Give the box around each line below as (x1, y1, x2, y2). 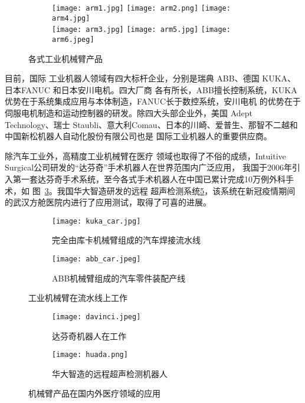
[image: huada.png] (52, 350, 128, 359)
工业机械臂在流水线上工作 (28, 291, 127, 304)
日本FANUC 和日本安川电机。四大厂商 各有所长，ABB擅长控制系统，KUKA (5, 83, 297, 96)
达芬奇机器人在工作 (52, 329, 126, 342)
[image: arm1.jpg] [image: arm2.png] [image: (52, 4, 231, 12)
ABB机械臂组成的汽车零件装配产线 (52, 271, 186, 284)
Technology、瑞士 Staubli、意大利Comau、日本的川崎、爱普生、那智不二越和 (5, 118, 298, 130)
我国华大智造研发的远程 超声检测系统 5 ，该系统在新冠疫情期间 (57, 184, 296, 196)
